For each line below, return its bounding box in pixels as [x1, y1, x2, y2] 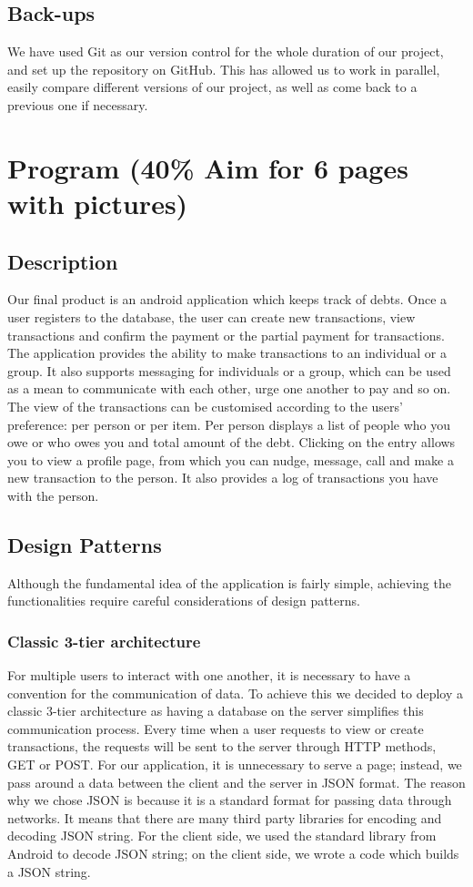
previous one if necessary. [7, 95, 148, 114]
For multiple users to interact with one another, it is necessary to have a [7, 666, 411, 685]
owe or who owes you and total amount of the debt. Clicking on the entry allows [7, 433, 456, 452]
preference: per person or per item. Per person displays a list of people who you [7, 414, 451, 433]
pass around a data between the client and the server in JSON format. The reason [7, 772, 466, 791]
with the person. [7, 485, 99, 505]
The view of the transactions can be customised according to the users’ [7, 396, 403, 415]
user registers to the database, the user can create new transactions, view [7, 307, 416, 326]
